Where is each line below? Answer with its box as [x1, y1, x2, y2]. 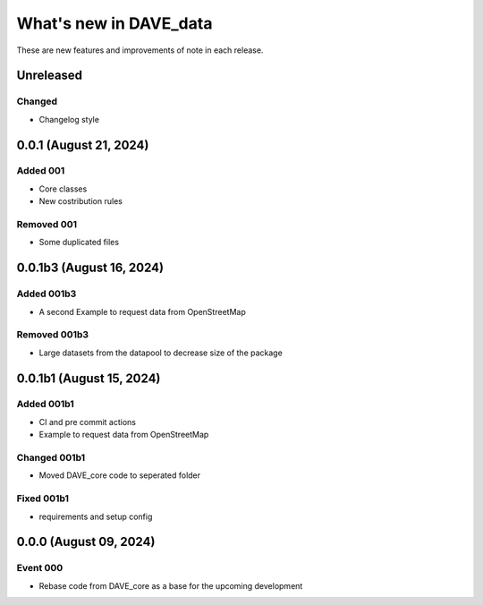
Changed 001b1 [16, 452, 86, 464]
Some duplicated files [38, 237, 120, 248]
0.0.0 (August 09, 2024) [16, 534, 156, 550]
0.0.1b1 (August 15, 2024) [16, 371, 161, 386]
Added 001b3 [16, 287, 77, 300]
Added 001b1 [16, 398, 75, 411]
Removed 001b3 [16, 328, 89, 341]
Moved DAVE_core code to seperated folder [38, 470, 201, 481]
